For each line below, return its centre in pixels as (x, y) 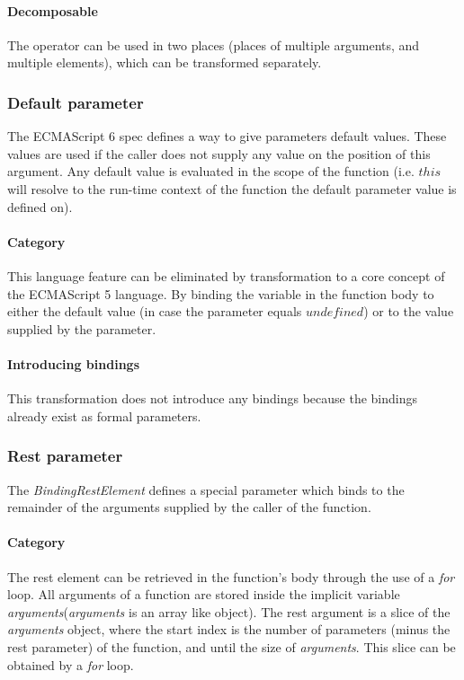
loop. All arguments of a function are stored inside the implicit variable (204, 594)
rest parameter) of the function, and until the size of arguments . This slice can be (232, 646)
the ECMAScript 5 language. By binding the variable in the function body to (221, 293)
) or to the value (409, 311)
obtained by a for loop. (71, 664)
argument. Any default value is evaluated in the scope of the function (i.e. (211, 171)
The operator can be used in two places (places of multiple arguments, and (214, 44)
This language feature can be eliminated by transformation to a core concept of (226, 275)
